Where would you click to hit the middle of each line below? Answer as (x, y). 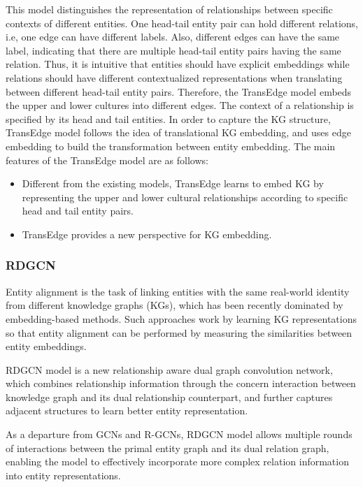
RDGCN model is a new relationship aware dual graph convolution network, (169, 369)
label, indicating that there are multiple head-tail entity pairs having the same (173, 50)
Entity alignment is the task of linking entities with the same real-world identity (178, 291)
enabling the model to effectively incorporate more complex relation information (177, 461)
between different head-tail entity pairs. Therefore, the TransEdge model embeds (179, 91)
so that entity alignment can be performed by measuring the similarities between (179, 332)
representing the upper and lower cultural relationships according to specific (185, 197)
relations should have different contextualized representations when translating (174, 77)
